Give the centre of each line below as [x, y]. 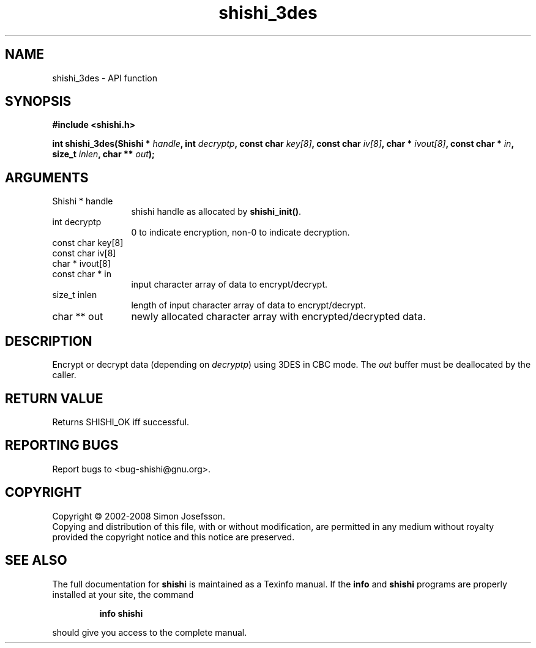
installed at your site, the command [123, 594]
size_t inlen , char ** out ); [103, 154]
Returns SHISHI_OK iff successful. [121, 422]
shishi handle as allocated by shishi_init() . [216, 212]
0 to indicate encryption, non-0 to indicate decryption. [240, 233]
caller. [64, 375]
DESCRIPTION [49, 341]
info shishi [121, 613]
